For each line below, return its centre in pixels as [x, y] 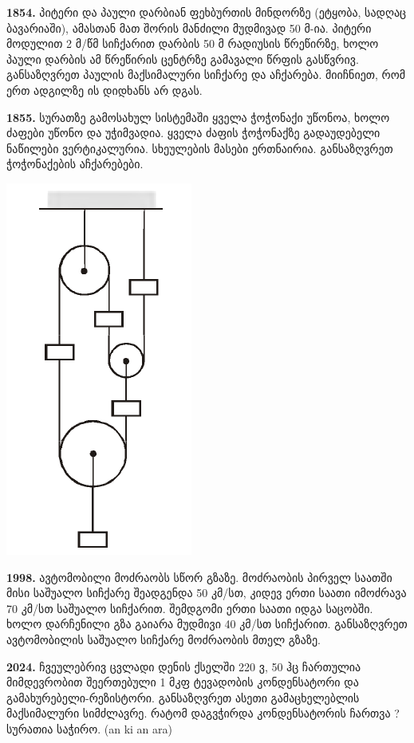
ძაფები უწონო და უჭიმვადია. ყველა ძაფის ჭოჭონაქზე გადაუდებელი [193, 133]
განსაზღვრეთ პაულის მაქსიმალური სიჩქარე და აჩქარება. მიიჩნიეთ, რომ [206, 75]
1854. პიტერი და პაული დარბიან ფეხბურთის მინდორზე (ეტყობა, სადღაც [207, 12]
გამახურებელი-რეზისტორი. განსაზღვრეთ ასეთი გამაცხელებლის [183, 697]
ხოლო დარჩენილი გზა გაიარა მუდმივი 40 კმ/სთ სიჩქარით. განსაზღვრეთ [207, 624]
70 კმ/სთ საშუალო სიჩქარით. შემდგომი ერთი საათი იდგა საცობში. [190, 608]
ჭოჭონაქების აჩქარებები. [75, 164]
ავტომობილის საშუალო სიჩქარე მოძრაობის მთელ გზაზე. [164, 639]
